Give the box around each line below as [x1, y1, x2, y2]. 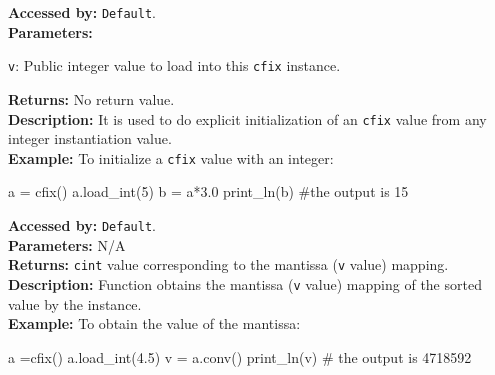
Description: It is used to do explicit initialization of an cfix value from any [8, 108, 487, 129]
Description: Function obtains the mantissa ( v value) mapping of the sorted [8, 273, 482, 294]
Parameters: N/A [8, 234, 126, 255]
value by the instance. [8, 293, 142, 314]
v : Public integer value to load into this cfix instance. [8, 55, 341, 76]
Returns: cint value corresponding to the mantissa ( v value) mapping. [8, 254, 449, 275]
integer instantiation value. [8, 128, 172, 149]
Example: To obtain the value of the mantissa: [8, 313, 301, 334]
